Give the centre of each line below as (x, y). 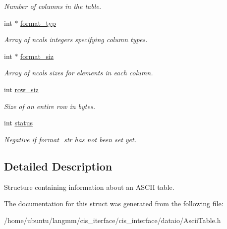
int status (19, 123)
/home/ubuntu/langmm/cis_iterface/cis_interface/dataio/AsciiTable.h (113, 220)
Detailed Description (58, 166)
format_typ (38, 23)
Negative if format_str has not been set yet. (70, 139)
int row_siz (21, 89)
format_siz (37, 56)
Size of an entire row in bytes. (50, 106)
